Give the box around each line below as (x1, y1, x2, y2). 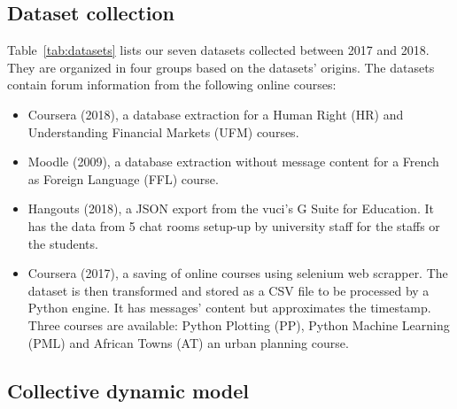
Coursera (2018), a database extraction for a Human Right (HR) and (27, 104, 404, 123)
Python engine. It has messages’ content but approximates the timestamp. (27, 298, 431, 317)
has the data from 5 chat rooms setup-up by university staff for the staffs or (27, 216, 440, 235)
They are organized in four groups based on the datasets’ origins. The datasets (7, 58, 435, 76)
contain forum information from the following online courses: (7, 75, 337, 94)
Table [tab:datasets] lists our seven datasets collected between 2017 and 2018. (7, 41, 430, 59)
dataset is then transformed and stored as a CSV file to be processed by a (27, 281, 430, 299)
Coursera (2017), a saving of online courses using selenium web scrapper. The (27, 264, 448, 282)
